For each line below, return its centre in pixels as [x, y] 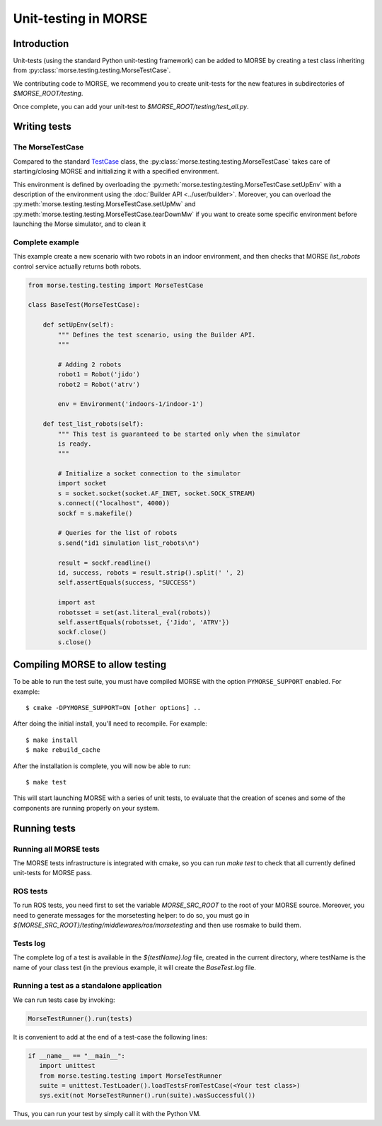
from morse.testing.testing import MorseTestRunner [131, 1076]
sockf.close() [82, 632]
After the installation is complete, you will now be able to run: [102, 766]
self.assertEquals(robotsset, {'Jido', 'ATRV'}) [144, 622]
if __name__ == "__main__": [76, 1055]
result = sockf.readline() [104, 563]
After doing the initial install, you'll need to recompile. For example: [110, 724]
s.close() [75, 642]
